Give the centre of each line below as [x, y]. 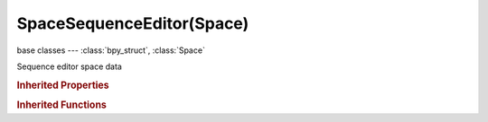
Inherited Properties [63, 85]
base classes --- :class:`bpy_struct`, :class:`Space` [111, 50]
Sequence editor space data [69, 66]
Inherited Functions [62, 105]
